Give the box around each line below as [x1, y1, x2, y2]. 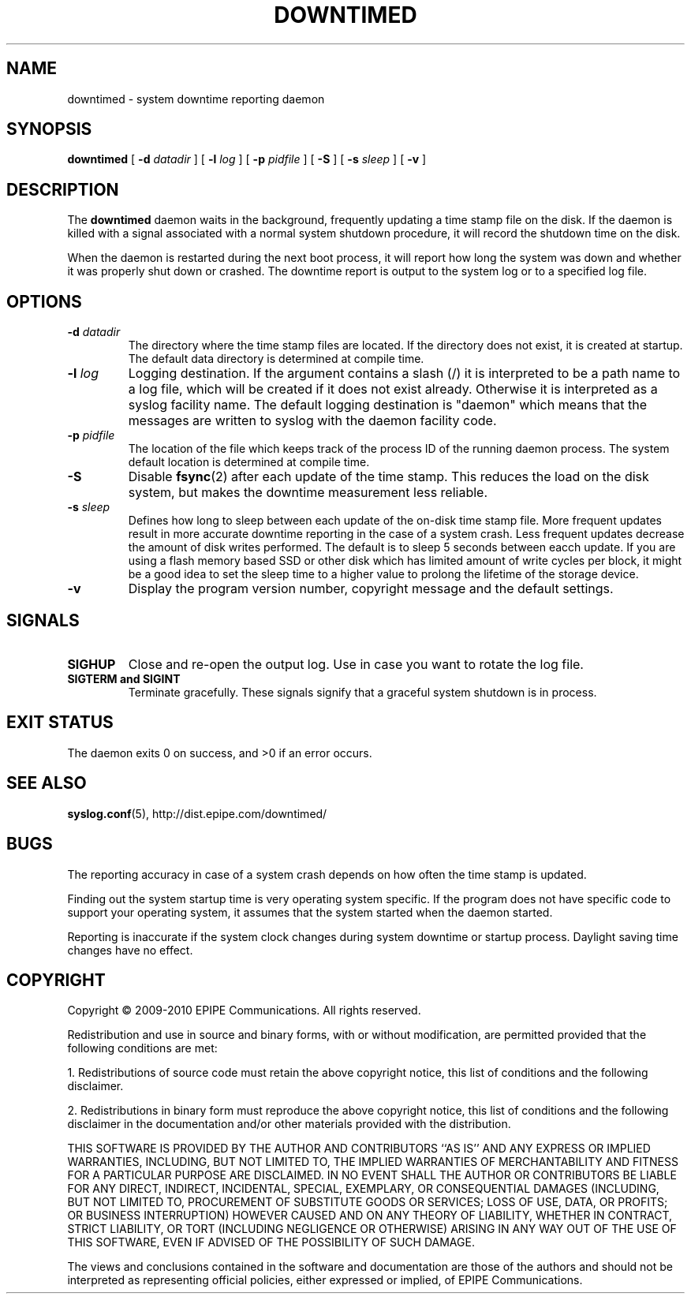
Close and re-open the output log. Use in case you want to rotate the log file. [128, 656, 584, 672]
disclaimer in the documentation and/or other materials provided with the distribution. [67, 1117, 511, 1131]
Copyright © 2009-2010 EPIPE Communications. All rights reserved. [67, 1003, 421, 1018]
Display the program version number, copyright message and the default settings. [128, 581, 614, 597]
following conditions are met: [67, 1041, 218, 1055]
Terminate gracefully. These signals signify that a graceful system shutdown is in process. [128, 685, 597, 699]
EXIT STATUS [6, 712, 114, 733]
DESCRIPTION [6, 179, 119, 200]
